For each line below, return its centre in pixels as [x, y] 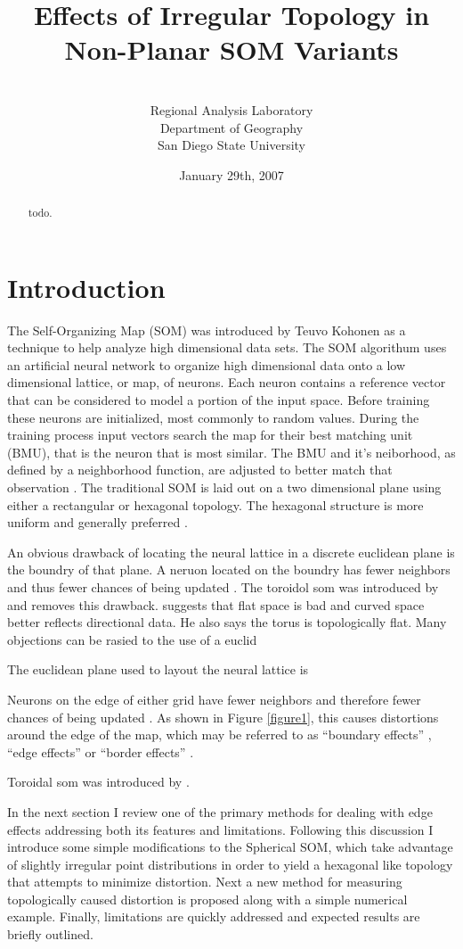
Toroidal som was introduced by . [98, 782]
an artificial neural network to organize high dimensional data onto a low [207, 364]
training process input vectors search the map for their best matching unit [210, 435]
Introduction [86, 287]
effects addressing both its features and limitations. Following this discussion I [220, 829]
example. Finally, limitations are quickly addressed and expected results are [214, 916]
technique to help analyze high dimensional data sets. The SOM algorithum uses [227, 347]
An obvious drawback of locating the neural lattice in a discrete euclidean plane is [231, 552]
